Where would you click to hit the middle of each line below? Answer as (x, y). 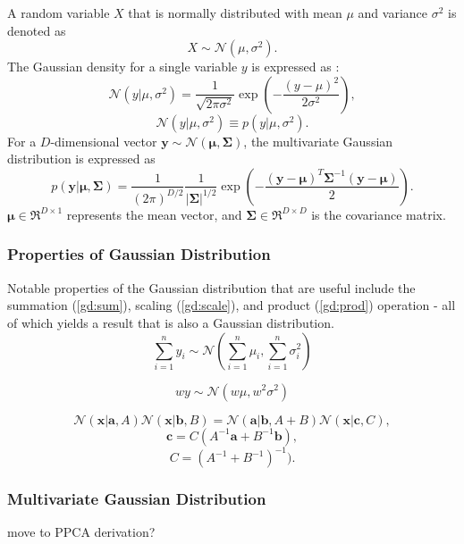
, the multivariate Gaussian (318, 141)
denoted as (37, 30)
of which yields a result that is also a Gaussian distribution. (171, 322)
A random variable (59, 13)
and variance (393, 13)
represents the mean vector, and (154, 214)
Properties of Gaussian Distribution (139, 254)
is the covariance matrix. (379, 214)
